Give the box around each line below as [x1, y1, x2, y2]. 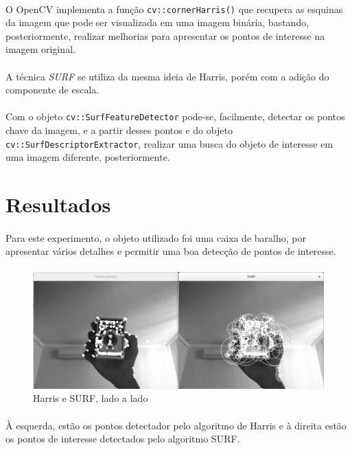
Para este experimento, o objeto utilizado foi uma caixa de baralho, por [5, 230, 306, 245]
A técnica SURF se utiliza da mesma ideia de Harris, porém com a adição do [5, 69, 329, 83]
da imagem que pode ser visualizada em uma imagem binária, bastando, [5, 15, 309, 30]
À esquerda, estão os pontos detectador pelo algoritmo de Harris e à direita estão [5, 418, 347, 432]
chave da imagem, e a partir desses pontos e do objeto [5, 123, 233, 137]
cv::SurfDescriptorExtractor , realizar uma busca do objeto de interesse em [5, 136, 333, 150]
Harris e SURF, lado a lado [33, 391, 148, 405]
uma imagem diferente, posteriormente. [5, 150, 170, 164]
